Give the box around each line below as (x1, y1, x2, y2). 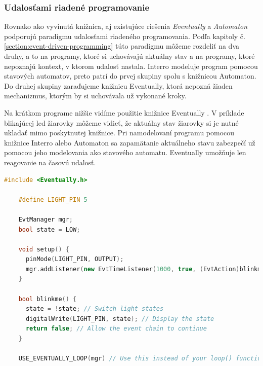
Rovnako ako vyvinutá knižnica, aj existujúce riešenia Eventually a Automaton (4, 21, 248, 31)
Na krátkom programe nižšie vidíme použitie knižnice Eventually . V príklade (4, 107, 244, 118)
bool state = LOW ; (18, 226, 80, 233)
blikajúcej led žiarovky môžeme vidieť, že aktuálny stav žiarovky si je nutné (4, 117, 239, 128)
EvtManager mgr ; (18, 215, 73, 223)
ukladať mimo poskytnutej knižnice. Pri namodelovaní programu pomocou (4, 127, 235, 138)
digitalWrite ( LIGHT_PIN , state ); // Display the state (25, 315, 214, 322)
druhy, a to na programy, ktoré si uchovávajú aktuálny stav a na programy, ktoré (4, 51, 255, 61)
